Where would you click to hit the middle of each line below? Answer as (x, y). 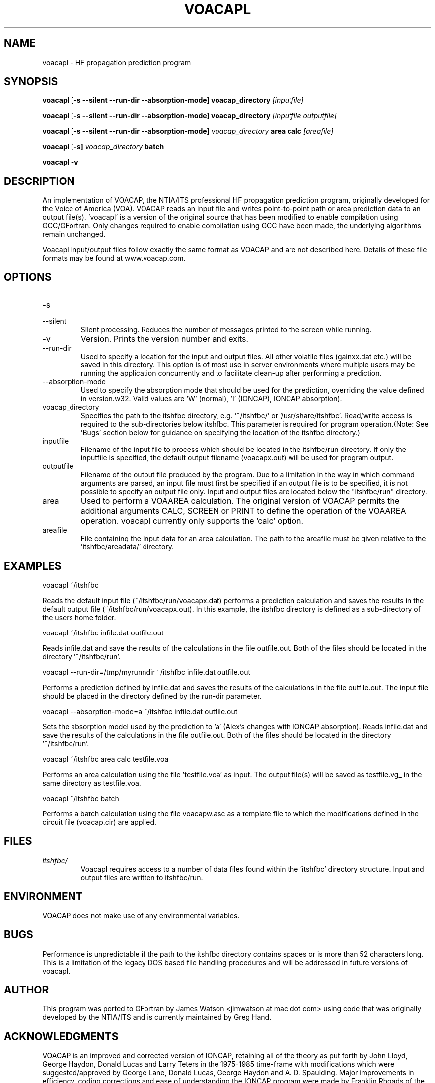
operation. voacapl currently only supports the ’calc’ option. (192, 521)
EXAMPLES (33, 566)
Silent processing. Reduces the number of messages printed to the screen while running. (226, 330)
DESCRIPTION (39, 181)
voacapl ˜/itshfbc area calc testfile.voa (106, 759)
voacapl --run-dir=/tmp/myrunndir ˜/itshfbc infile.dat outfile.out (146, 672)
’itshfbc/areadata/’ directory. (127, 547)
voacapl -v (60, 162)
